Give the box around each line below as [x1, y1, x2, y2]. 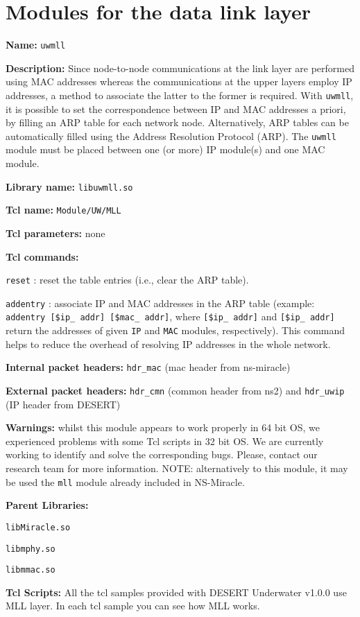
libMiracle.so [6, 522, 71, 532]
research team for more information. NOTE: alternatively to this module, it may [6, 461, 348, 476]
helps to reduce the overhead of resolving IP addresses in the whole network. [6, 336, 331, 351]
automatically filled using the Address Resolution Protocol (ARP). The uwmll [6, 128, 336, 143]
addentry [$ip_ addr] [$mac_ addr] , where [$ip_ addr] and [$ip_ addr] [6, 309, 335, 324]
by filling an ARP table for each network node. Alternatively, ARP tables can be [6, 115, 349, 130]
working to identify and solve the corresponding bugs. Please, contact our [6, 447, 318, 462]
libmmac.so [6, 565, 55, 575]
